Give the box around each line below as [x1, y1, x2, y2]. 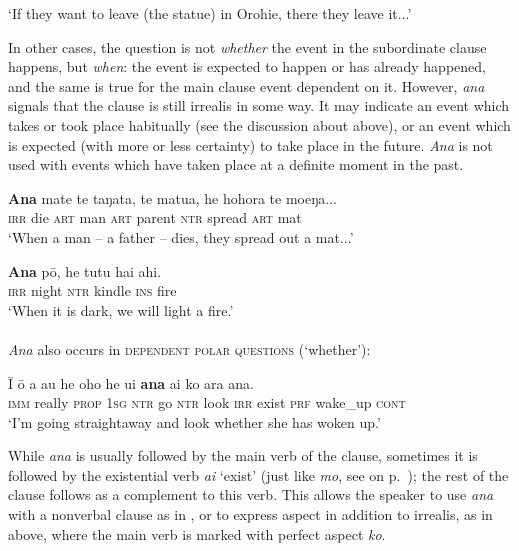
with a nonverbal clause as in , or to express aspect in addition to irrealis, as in [8, 504, 493, 525]
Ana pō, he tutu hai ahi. [8, 260, 162, 281]
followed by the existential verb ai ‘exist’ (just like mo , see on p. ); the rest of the [8, 464, 509, 485]
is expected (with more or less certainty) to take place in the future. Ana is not [8, 134, 493, 155]
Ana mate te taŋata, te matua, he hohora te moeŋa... [8, 187, 337, 208]
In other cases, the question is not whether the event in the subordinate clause [8, 36, 487, 57]
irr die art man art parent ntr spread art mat [8, 207, 302, 228]
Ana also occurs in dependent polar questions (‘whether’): [8, 338, 371, 359]
